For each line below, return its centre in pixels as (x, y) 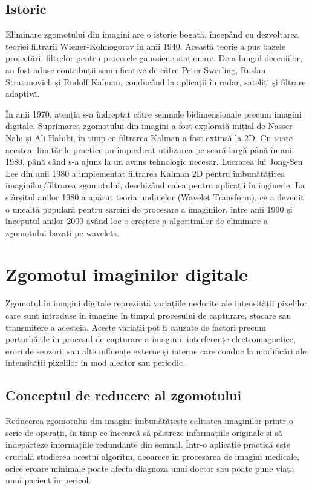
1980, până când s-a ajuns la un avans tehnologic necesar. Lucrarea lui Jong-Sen (154, 161)
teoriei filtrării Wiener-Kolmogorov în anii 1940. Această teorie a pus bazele (146, 46)
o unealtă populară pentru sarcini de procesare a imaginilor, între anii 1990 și (149, 209)
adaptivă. (23, 94)
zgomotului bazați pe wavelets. (62, 232)
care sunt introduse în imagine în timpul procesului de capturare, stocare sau (148, 315)
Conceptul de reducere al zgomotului (124, 395)
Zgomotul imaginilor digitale (127, 274)
